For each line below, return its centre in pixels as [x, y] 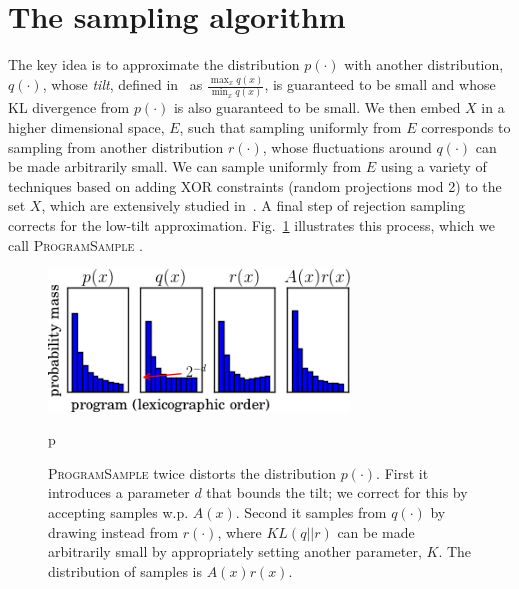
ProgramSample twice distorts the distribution [192, 472]
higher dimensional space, [86, 127]
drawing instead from [113, 531]
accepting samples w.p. [118, 511]
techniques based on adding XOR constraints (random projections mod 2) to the [255, 185]
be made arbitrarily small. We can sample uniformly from [185, 166]
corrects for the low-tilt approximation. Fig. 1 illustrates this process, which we [251, 224]
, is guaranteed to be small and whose [380, 84]
